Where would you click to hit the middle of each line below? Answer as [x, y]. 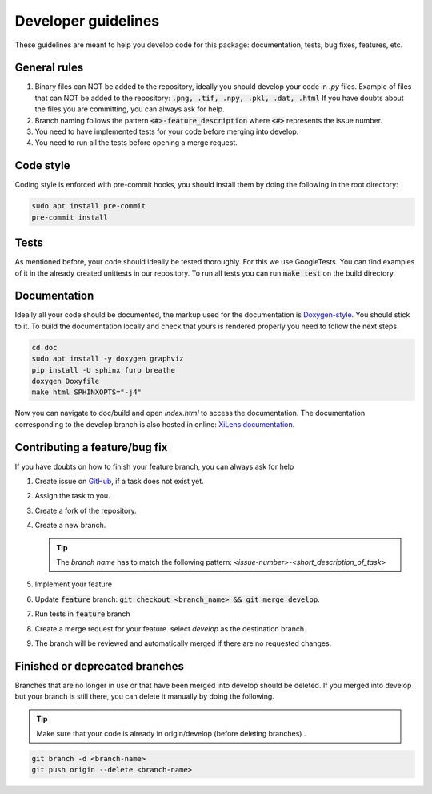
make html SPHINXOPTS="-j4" [86, 392]
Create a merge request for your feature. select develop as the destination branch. [171, 628]
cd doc [44, 347]
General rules [49, 68]
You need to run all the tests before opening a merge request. [136, 143]
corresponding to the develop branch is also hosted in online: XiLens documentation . [155, 424]
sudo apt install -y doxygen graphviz [108, 359]
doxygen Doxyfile [66, 381]
